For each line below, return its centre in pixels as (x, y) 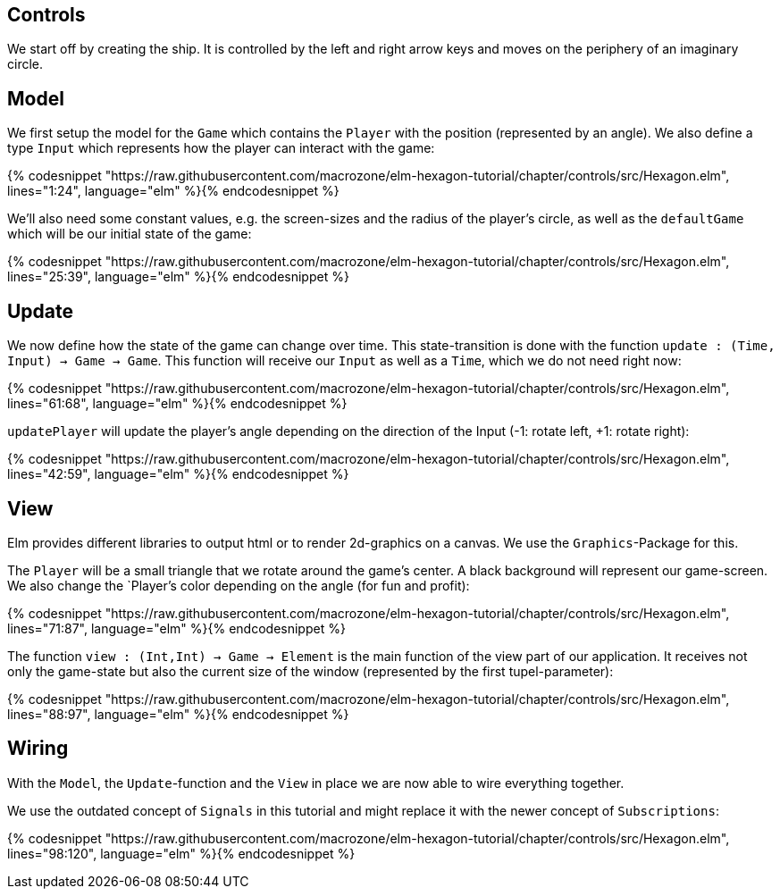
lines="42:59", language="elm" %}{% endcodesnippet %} (178, 474)
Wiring (38, 749)
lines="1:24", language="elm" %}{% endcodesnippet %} (173, 191)
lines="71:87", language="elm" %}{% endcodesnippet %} (176, 628)
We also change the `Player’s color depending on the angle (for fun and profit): (239, 585)
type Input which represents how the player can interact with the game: (221, 148)
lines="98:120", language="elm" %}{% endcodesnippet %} (181, 853)
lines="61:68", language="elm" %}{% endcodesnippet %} (177, 404)
